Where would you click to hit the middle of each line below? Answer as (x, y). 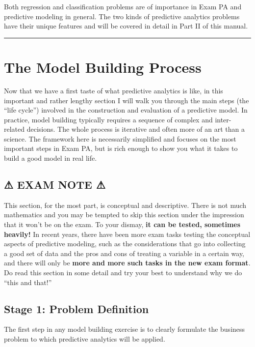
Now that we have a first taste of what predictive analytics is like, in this (114, 90)
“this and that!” (28, 282)
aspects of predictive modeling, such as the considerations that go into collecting (125, 244)
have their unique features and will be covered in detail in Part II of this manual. (126, 26)
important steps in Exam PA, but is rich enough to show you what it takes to (121, 148)
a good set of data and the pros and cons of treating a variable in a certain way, (124, 253)
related (14, 129)
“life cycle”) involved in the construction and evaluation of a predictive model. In (126, 110)
